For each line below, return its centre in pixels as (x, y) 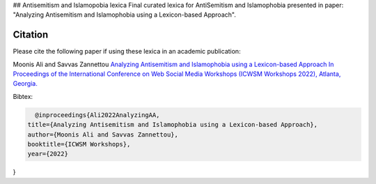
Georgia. (25, 84)
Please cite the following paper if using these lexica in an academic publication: (127, 52)
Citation (31, 35)
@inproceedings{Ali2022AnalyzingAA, (97, 115)
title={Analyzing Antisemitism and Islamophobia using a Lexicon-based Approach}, (173, 125)
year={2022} (48, 154)
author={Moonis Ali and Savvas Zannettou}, (103, 135)
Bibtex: (23, 96)
